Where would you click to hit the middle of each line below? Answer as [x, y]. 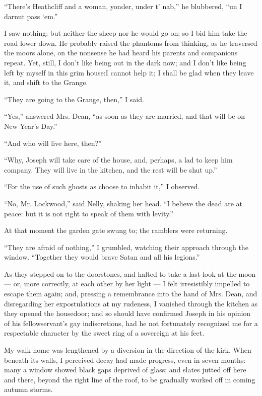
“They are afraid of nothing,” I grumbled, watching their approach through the [126, 247]
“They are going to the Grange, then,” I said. [74, 99]
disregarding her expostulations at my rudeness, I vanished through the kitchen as [131, 303]
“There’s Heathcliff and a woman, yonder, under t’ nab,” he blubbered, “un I [123, 6]
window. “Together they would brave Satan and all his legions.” [102, 257]
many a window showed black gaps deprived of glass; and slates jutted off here [125, 370]
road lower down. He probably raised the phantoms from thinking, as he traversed [131, 43]
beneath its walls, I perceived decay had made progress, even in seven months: [125, 360]
